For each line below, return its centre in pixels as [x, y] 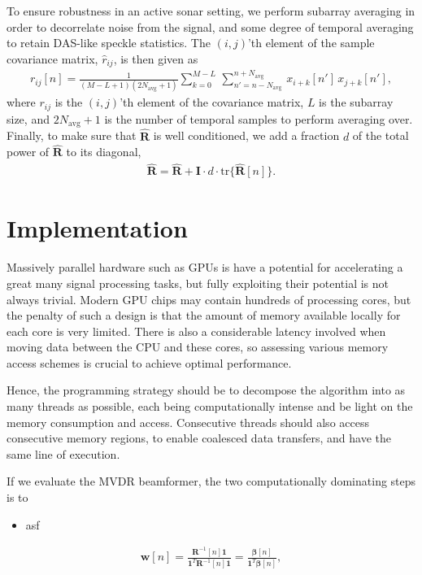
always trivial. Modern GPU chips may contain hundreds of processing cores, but [209, 299]
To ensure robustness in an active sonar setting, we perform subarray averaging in [211, 11]
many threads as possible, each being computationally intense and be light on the [210, 406]
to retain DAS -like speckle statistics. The [109, 43]
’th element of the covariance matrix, [212, 102]
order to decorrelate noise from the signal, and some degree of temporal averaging [210, 26]
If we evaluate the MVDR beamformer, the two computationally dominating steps [211, 481]
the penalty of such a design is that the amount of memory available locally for [204, 315]
